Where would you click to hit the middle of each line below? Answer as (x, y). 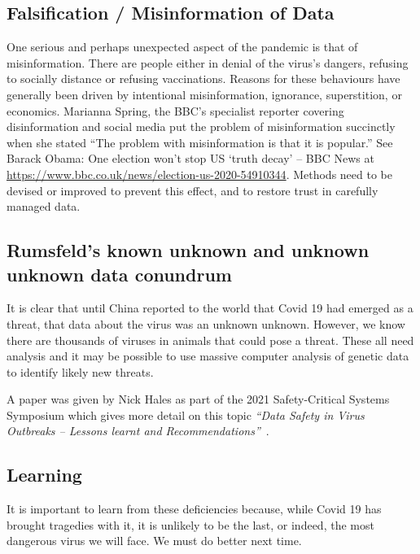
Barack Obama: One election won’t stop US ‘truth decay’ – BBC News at (190, 158)
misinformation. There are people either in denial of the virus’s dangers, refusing (208, 62)
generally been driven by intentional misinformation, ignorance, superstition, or (204, 94)
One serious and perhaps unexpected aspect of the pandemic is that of (182, 47)
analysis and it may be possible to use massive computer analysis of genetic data (208, 356)
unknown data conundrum (119, 274)
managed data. (44, 206)
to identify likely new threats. (80, 371)
